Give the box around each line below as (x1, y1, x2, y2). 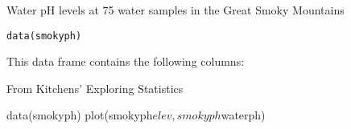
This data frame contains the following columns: (6, 53, 245, 70)
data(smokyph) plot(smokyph (6, 107, 153, 123)
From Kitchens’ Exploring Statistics (6, 79, 184, 96)
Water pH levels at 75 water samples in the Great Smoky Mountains (6, 2, 345, 18)
